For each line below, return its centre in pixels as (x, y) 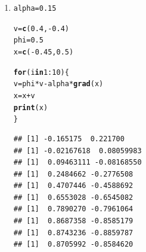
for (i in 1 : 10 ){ (41, 72)
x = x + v (24, 95)
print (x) (31, 107)
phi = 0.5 (28, 40)
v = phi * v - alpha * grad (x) (58, 84)
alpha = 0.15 (35, 8)
